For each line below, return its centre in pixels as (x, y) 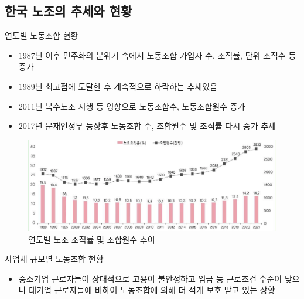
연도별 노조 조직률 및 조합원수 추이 (92, 239)
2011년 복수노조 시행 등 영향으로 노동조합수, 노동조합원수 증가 (132, 106)
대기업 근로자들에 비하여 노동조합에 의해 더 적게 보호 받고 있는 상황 (152, 290)
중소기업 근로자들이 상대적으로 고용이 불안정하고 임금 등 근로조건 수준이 (150, 278)
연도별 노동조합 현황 (42, 35)
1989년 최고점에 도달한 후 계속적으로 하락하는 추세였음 (118, 86)
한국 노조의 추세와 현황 (69, 11)
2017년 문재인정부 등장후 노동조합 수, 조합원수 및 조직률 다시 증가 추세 (147, 126)
